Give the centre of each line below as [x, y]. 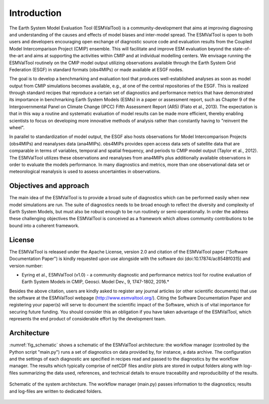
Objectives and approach [49, 186]
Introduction [35, 13]
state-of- [242, 49]
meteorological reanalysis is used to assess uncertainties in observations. [85, 171]
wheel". [17, 128]
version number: [26, 266]
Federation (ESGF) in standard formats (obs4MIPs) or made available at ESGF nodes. [96, 69]
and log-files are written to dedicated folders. [56, 391]
